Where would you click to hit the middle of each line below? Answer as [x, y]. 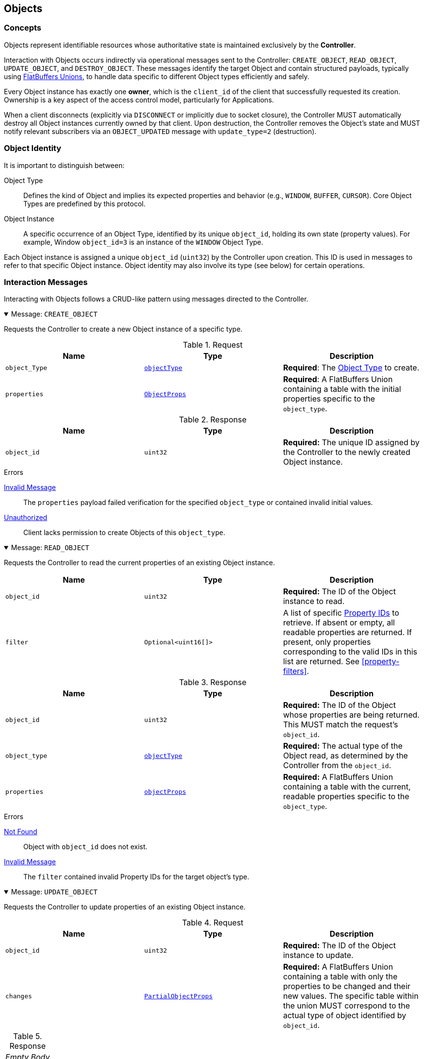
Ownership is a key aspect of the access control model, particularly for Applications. [139, 100]
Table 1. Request [213, 345]
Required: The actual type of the [343, 746]
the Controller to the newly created [347, 452]
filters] [295, 671]
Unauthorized [26, 518]
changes [19, 996]
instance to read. [314, 601]
